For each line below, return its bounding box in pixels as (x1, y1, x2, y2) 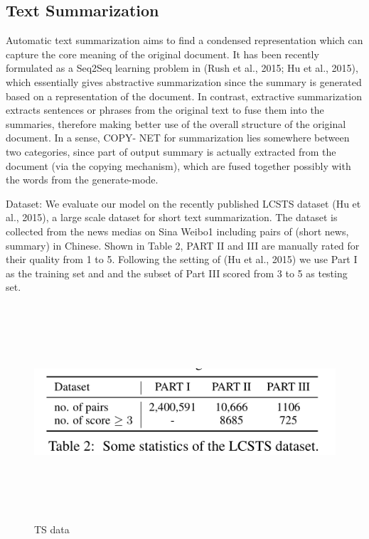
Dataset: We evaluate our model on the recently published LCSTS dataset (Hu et (6, 196, 361, 210)
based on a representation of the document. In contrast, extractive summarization (6, 88, 362, 103)
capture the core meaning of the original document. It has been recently (6, 46, 319, 61)
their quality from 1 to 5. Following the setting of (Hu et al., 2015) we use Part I (6, 252, 358, 267)
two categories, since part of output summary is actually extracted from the (6, 144, 336, 159)
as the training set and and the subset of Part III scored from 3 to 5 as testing (6, 265, 348, 280)
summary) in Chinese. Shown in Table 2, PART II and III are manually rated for (6, 238, 360, 252)
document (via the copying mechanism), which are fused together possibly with (6, 158, 351, 173)
